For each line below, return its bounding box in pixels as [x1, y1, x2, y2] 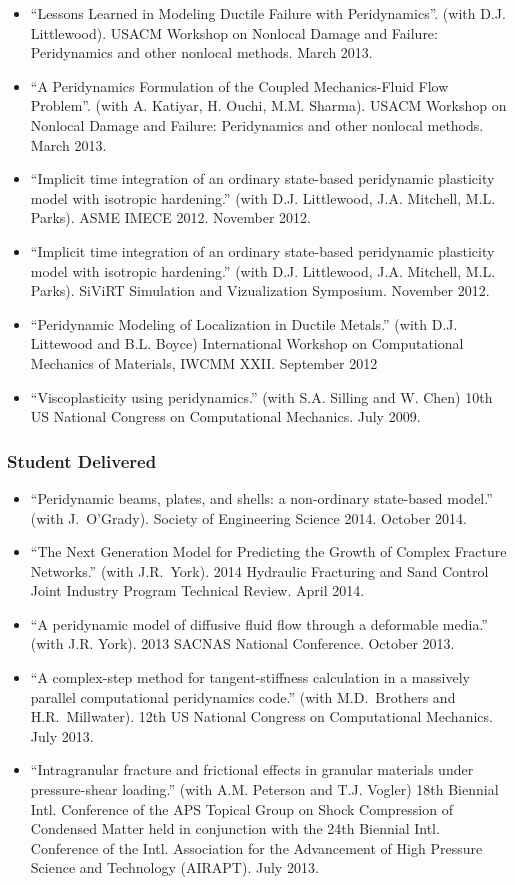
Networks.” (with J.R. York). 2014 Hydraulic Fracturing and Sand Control [30, 560, 489, 581]
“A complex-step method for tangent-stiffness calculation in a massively [30, 667, 470, 688]
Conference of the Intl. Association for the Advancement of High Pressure [30, 837, 483, 858]
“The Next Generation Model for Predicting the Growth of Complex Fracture [30, 541, 507, 562]
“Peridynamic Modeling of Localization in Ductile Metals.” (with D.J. [30, 313, 458, 334]
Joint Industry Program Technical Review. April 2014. [30, 580, 365, 601]
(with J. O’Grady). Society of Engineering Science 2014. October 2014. [30, 507, 467, 528]
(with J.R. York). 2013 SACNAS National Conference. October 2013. [30, 633, 455, 654]
